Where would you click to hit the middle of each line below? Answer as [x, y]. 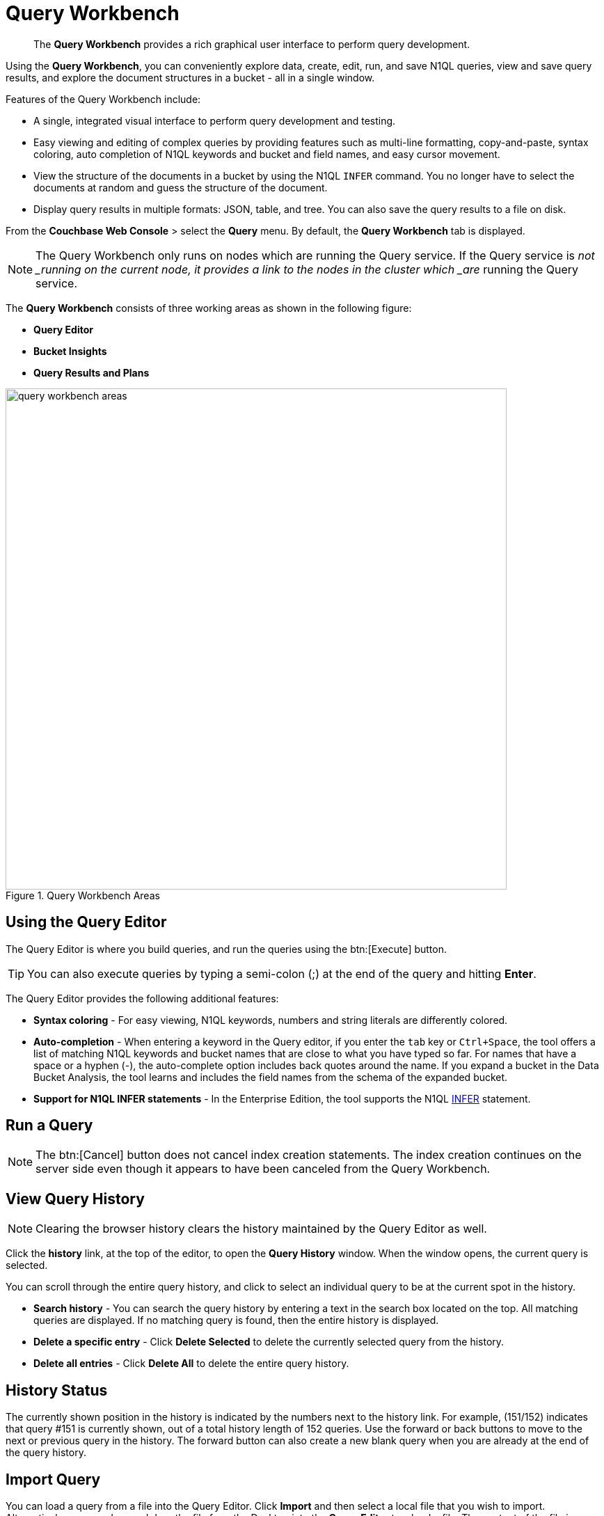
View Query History [75, 1199]
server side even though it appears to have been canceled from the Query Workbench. [263, 1169]
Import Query [53, 1479]
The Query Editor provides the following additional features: [142, 998]
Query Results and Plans [92, 372]
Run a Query [49, 1126]
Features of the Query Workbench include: [103, 99]
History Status [57, 1390]
